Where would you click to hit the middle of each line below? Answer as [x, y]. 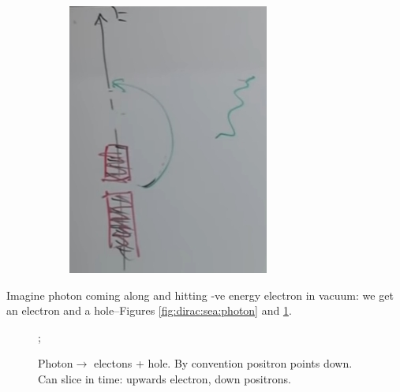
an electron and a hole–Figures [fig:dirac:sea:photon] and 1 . [149, 310]
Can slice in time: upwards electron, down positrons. [164, 378]
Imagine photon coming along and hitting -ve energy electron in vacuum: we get [200, 295]
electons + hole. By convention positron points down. [223, 363]
